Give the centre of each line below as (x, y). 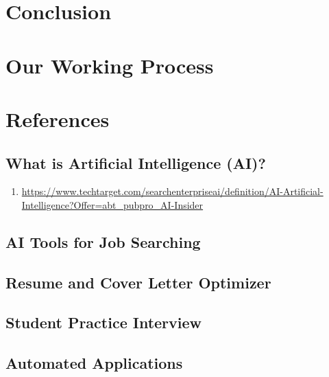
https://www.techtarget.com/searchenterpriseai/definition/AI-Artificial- (172, 191)
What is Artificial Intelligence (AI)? (136, 162)
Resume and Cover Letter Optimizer (138, 282)
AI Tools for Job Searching (103, 241)
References (58, 118)
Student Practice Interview (104, 322)
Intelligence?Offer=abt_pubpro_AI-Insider (112, 204)
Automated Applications (94, 363)
